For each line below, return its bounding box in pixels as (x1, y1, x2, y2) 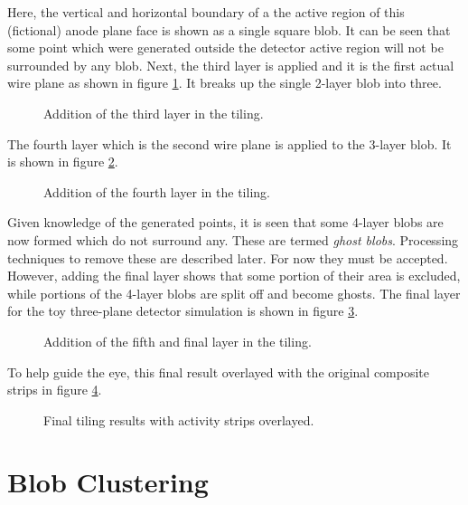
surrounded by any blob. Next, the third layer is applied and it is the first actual (7, 55, 454, 74)
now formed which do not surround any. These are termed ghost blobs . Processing (7, 230, 459, 249)
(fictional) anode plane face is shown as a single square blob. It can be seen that (7, 20, 451, 39)
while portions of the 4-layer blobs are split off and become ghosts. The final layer (7, 283, 461, 302)
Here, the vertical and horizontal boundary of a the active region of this (7, 3, 405, 21)
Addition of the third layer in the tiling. (43, 103, 264, 122)
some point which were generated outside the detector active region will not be (7, 38, 444, 57)
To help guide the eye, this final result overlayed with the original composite (7, 362, 430, 381)
